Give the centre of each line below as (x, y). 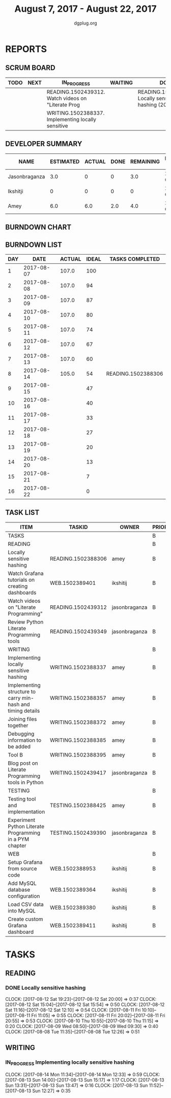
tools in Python (26, 782)
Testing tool (22, 799)
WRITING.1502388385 (78, 740)
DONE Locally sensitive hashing (46, 988)
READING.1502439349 (78, 631)
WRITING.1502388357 (78, 698)
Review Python (26, 622)
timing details (24, 711)
